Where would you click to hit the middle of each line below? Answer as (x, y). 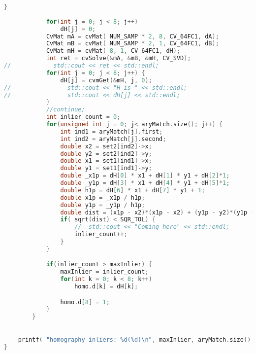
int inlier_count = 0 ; (83, 117)
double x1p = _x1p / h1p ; (103, 197)
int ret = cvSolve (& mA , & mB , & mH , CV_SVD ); (118, 58)
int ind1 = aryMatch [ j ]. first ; (112, 131)
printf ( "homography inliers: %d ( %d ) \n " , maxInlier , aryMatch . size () (134, 339)
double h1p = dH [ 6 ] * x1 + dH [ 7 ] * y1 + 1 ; (133, 190)
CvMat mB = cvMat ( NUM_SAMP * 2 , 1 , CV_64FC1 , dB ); (132, 44)
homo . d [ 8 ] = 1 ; (85, 302)
